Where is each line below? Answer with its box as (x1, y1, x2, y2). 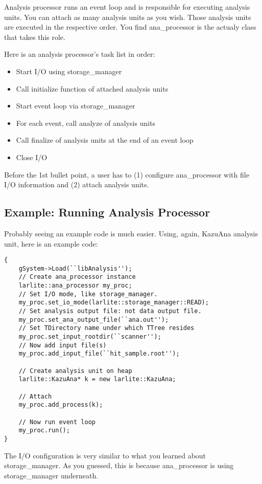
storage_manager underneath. (4, 470, 99, 480)
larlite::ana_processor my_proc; (18, 282, 132, 290)
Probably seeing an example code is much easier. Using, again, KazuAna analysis (4, 228, 258, 238)
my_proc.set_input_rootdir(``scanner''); (18, 333, 161, 341)
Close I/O (16, 151, 47, 162)
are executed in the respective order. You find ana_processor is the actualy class (4, 21, 256, 32)
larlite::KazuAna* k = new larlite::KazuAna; (18, 376, 176, 383)
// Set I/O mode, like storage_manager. (18, 290, 158, 298)
